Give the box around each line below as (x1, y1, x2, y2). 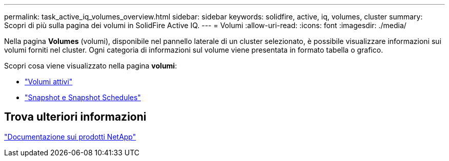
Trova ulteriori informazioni (4, 110, 147, 124)
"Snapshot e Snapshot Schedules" (25, 93, 141, 102)
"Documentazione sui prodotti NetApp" (4, 132, 136, 141)
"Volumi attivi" (25, 77, 73, 86)
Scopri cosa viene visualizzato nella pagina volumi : (4, 61, 177, 70)
